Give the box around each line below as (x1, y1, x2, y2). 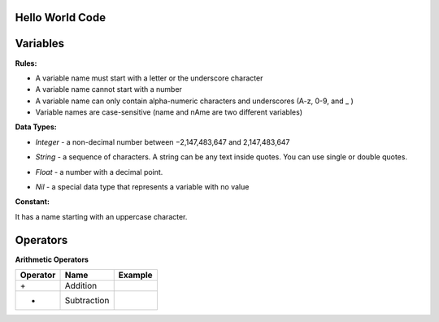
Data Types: (15, 122, 57, 132)
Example (118, 269, 154, 281)
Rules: (15, 58, 37, 68)
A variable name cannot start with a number (35, 85, 183, 94)
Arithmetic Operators (15, 255, 89, 264)
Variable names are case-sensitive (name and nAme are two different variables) (35, 107, 302, 117)
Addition (64, 281, 98, 292)
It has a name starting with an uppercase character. (15, 211, 188, 221)
